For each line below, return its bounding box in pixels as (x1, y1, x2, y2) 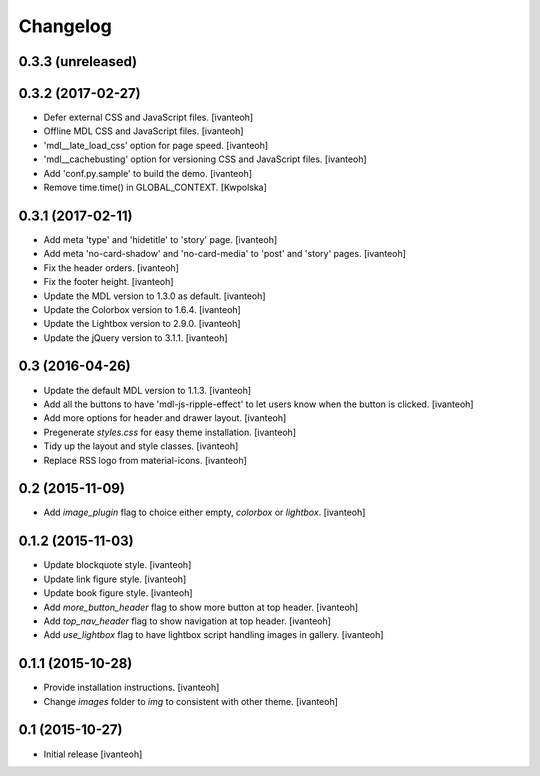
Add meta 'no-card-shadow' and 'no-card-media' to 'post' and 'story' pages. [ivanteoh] (43, 248, 407, 260)
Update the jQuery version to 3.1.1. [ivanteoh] (43, 331, 229, 344)
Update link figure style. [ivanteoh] (43, 573, 187, 585)
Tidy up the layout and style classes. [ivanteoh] (43, 440, 239, 452)
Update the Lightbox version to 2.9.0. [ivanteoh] (43, 318, 241, 330)
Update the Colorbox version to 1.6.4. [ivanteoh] (43, 303, 242, 315)
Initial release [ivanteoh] (43, 748, 143, 760)
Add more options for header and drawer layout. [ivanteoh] (43, 412, 287, 424)
